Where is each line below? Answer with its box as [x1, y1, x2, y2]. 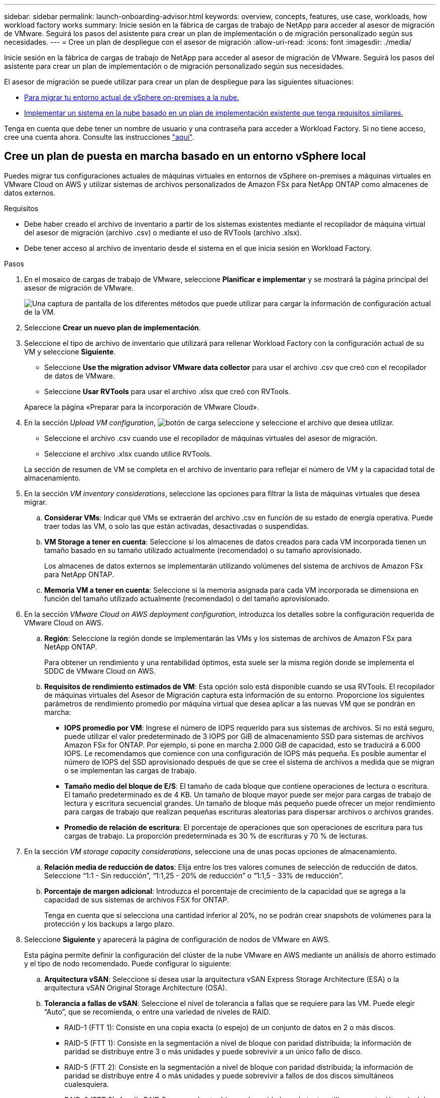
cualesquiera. [64, 1079, 109, 1088]
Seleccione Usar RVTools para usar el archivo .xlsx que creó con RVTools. [44, 387, 290, 396]
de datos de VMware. [44, 371, 115, 380]
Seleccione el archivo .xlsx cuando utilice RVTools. [44, 449, 212, 458]
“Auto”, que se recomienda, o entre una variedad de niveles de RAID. [44, 1007, 271, 1016]
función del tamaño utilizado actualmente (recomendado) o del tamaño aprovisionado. [44, 594, 330, 603]
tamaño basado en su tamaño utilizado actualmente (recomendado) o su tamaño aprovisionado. [44, 545, 362, 555]
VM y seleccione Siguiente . [24, 347, 116, 356]
